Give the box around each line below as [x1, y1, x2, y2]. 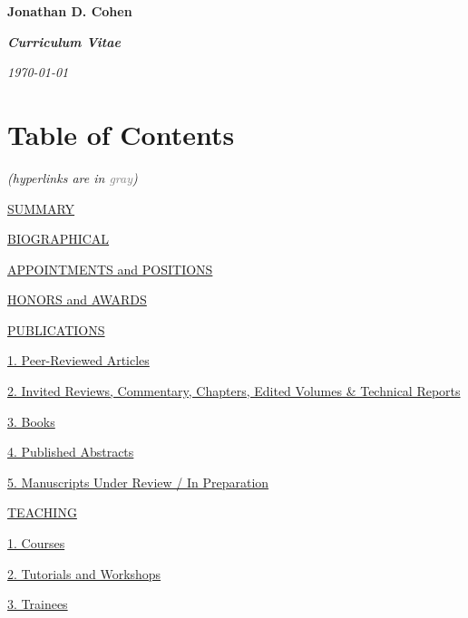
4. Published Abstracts [7, 442, 134, 461]
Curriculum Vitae [7, 32, 121, 51]
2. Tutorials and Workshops [7, 564, 161, 583]
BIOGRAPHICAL [7, 229, 110, 248]
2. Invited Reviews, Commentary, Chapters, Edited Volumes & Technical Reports [7, 381, 461, 401]
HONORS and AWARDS [7, 290, 147, 309]
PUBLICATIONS [7, 320, 105, 339]
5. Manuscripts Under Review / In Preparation [7, 472, 269, 491]
